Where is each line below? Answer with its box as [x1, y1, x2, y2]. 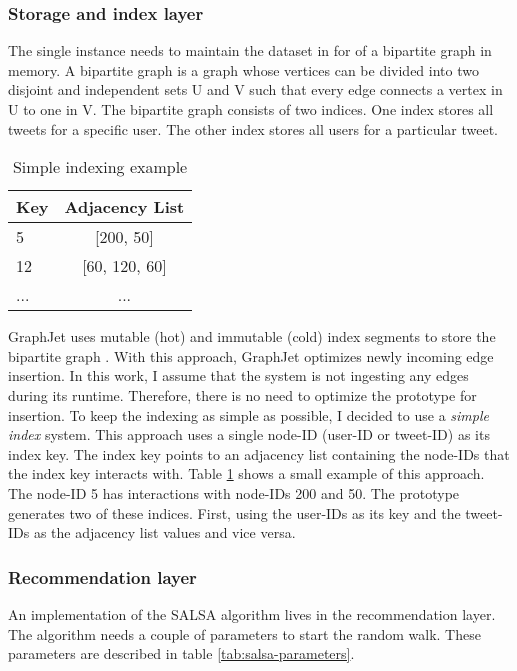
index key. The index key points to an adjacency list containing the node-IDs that [8, 443, 510, 464]
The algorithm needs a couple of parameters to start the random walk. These [8, 623, 481, 644]
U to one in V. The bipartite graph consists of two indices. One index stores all [8, 99, 494, 119]
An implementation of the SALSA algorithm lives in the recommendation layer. [8, 603, 496, 624]
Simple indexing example [12, 155, 188, 179]
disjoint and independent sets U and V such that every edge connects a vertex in [8, 79, 503, 100]
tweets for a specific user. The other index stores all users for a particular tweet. [8, 118, 499, 139]
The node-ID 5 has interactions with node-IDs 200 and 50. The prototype [8, 482, 460, 503]
